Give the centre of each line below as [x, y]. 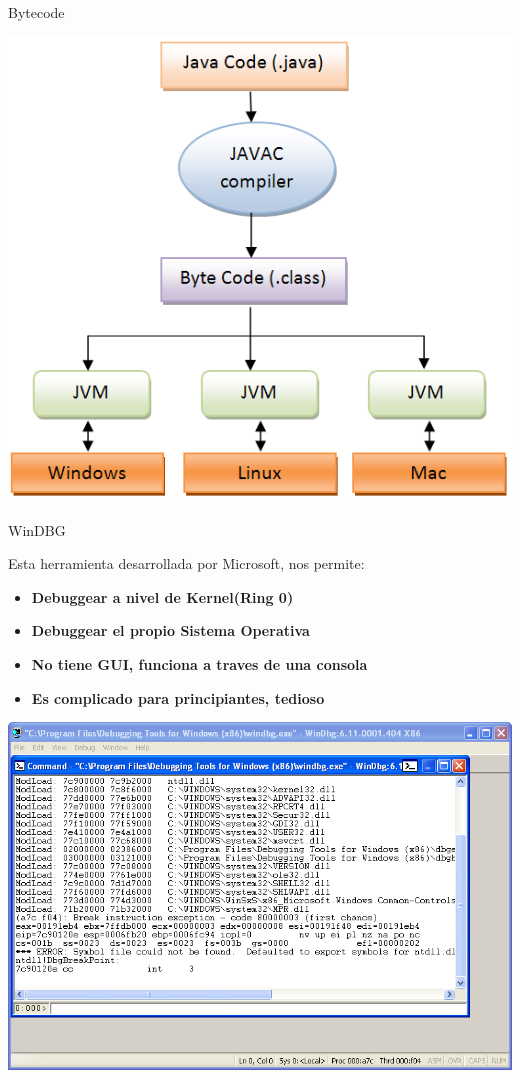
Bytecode [36, 12]
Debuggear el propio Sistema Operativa [170, 630]
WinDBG [37, 529]
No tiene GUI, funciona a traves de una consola [199, 664]
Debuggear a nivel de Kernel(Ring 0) [162, 596]
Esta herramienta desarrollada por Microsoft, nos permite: [186, 563]
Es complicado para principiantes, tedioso [178, 697]
